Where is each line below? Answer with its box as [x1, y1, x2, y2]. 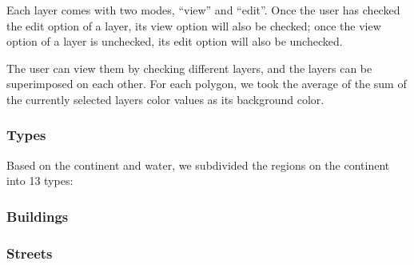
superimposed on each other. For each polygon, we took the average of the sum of [6, 75, 407, 92]
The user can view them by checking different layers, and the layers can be [6, 59, 372, 76]
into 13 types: [6, 172, 74, 189]
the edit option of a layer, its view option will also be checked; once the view [6, 17, 381, 34]
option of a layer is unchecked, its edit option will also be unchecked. [6, 33, 343, 50]
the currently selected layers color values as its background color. [6, 90, 324, 107]
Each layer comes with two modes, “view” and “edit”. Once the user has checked [6, 2, 400, 18]
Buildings [6, 206, 69, 226]
